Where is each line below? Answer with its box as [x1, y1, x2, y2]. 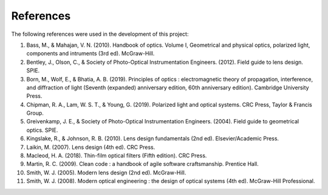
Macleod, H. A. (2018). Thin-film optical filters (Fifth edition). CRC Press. [26, 152, 207, 159]
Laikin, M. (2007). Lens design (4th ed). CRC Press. [26, 143, 155, 151]
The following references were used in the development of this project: [11, 30, 189, 38]
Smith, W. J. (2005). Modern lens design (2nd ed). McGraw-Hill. [26, 169, 186, 176]
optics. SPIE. [26, 126, 58, 134]
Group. [26, 109, 44, 117]
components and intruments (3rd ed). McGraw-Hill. [26, 50, 155, 57]
